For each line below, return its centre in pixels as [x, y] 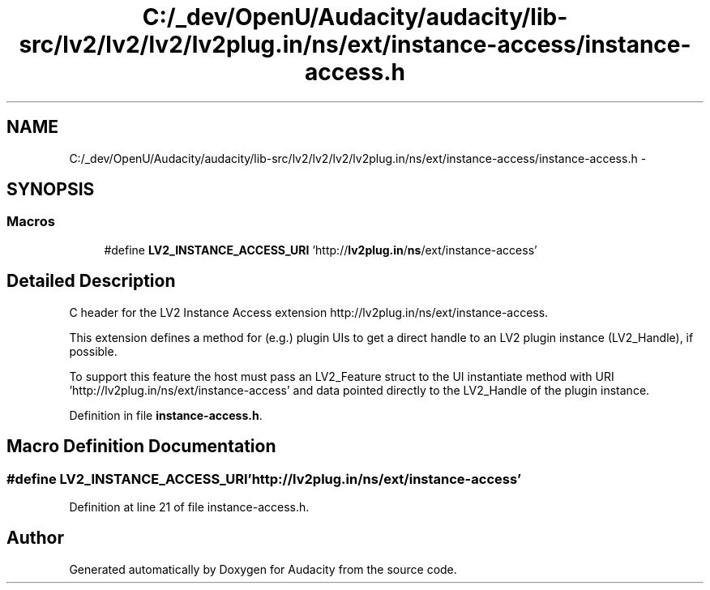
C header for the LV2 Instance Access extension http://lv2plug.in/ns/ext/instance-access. [309, 312]
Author [35, 538]
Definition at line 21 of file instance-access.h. [189, 507]
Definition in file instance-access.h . [166, 415]
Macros [31, 222]
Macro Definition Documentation [141, 447]
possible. [93, 351]
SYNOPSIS [51, 190]
